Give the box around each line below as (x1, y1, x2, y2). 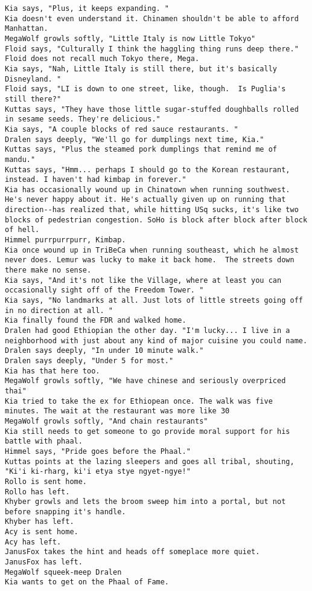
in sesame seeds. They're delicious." (5, 115, 161, 124)
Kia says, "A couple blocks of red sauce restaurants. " (5, 124, 238, 134)
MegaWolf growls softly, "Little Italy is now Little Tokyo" (5, 34, 256, 43)
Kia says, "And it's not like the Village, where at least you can (5, 276, 282, 285)
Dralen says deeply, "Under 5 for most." (5, 356, 174, 365)
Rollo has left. (5, 487, 70, 496)
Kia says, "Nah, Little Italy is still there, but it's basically (5, 64, 278, 73)
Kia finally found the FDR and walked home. (5, 316, 186, 325)
